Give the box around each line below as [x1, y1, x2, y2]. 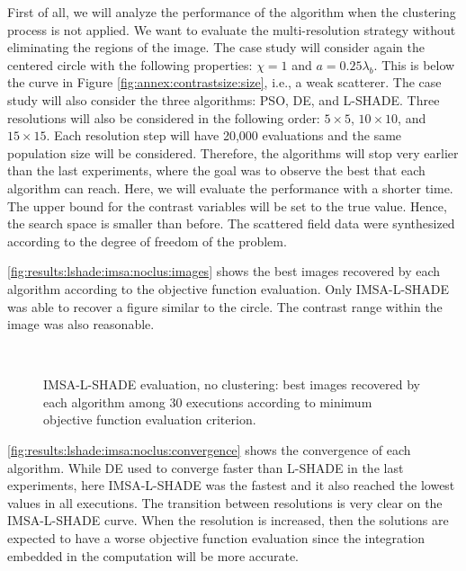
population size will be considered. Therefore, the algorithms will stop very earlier [7, 143, 459, 162]
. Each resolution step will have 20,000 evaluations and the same [46, 126, 402, 145]
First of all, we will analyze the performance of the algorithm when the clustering [7, 3, 456, 21]
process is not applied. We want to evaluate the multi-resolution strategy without [7, 20, 456, 39]
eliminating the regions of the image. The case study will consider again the [7, 38, 425, 57]
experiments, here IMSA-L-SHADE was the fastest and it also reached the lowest [7, 476, 455, 495]
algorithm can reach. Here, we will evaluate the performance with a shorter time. [7, 178, 453, 197]
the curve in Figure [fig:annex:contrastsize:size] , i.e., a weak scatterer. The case [7, 73, 442, 92]
